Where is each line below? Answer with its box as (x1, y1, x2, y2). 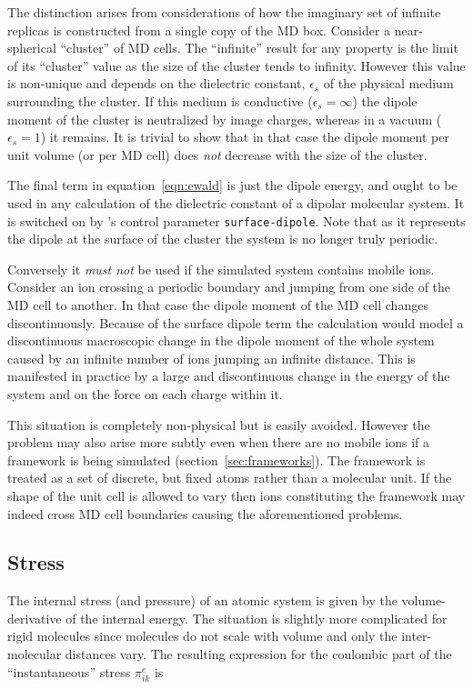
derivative (7, 608, 62, 627)
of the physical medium (323, 74, 454, 93)
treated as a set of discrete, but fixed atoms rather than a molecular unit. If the (7, 468, 452, 487)
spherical (7, 38, 56, 57)
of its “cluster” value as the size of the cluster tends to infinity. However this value (7, 55, 466, 75)
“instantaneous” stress (7, 662, 131, 681)
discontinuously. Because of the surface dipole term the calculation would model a (7, 313, 464, 332)
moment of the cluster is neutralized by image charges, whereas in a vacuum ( (7, 109, 442, 128)
